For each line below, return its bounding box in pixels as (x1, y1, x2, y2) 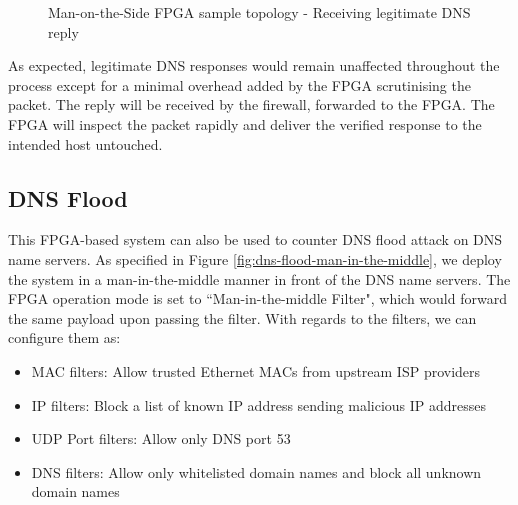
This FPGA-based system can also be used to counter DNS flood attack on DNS (8, 229, 503, 250)
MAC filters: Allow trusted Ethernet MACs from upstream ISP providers (31, 360, 481, 381)
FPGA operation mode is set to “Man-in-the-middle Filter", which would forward (8, 288, 507, 309)
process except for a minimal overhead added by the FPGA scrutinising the (8, 74, 471, 95)
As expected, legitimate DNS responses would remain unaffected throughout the (8, 55, 500, 76)
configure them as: (8, 327, 121, 348)
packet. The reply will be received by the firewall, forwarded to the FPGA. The (8, 94, 495, 115)
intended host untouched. (8, 133, 163, 154)
